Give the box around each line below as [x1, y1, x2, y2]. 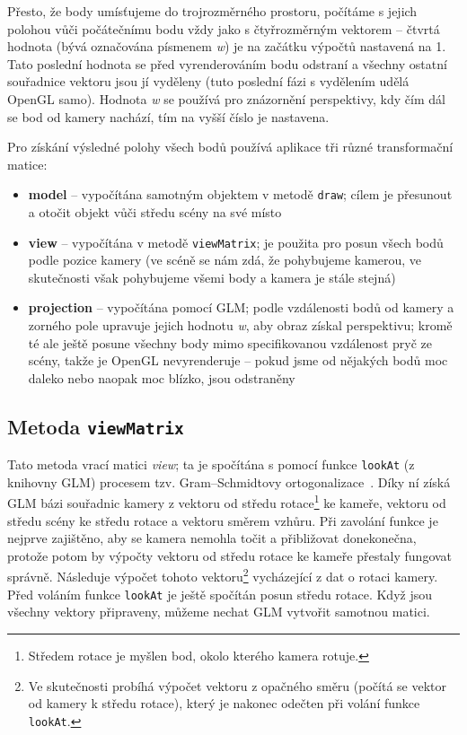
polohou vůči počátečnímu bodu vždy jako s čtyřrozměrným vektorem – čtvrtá [7, 19, 440, 38]
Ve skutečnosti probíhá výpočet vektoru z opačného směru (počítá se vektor [28, 676, 446, 695]
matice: [7, 154, 48, 173]
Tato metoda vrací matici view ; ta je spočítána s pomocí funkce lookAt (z [7, 455, 415, 474]
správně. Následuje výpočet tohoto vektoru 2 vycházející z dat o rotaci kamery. [7, 564, 438, 586]
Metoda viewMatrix [7, 412, 184, 440]
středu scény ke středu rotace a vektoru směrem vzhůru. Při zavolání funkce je [7, 511, 438, 529]
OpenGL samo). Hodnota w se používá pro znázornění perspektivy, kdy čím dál [7, 89, 445, 108]
